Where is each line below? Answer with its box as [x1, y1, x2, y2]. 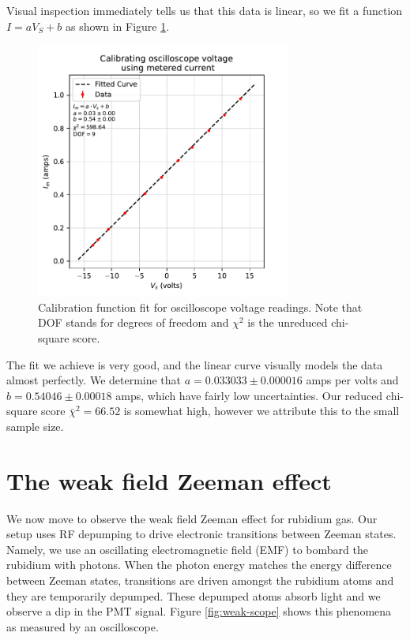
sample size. [6, 417, 64, 434]
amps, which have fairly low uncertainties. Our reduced [115, 387, 383, 403]
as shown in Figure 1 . [66, 17, 170, 34]
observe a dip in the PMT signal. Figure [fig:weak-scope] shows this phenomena [6, 603, 392, 619]
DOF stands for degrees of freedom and [38, 314, 229, 331]
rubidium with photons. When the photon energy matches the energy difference [6, 556, 392, 573]
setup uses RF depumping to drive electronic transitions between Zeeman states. [6, 526, 397, 542]
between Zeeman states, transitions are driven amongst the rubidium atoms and [6, 572, 394, 589]
